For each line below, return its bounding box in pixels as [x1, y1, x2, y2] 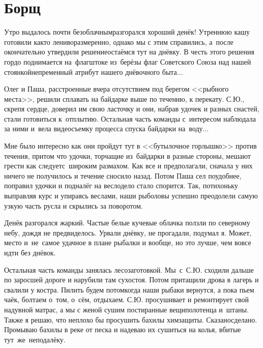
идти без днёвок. [4, 247, 56, 257]
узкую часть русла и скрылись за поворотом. [4, 200, 143, 211]
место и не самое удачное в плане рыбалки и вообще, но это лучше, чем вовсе [4, 237, 251, 248]
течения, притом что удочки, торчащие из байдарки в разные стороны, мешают [4, 150, 251, 161]
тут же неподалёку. [4, 334, 66, 344]
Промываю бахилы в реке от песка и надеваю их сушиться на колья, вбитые [4, 324, 241, 335]
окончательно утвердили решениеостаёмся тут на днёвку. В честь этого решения [4, 46, 254, 57]
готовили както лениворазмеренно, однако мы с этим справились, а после [4, 36, 233, 47]
